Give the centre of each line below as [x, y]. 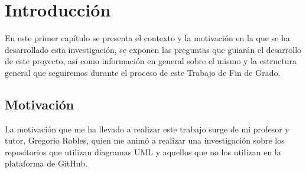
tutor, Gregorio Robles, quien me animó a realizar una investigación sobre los [145, 140]
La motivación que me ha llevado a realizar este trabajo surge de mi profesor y [147, 129]
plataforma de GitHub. [46, 163]
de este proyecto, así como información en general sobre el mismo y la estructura [151, 61]
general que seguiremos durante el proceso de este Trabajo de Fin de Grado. [143, 72]
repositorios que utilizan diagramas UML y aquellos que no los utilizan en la [143, 152]
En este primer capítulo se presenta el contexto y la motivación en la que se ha [147, 38]
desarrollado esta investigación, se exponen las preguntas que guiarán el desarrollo [153, 49]
